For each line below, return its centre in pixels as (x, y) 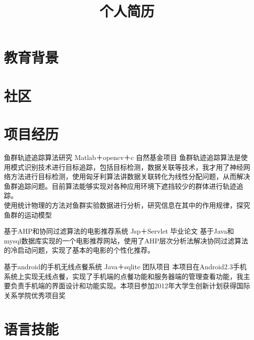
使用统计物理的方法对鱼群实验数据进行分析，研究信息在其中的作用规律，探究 (127, 205)
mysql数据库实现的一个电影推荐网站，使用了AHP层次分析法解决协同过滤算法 (126, 240)
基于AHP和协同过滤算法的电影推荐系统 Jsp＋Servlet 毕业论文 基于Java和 (119, 231)
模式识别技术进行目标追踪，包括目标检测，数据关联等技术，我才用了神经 (127, 167)
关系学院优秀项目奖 (35, 295)
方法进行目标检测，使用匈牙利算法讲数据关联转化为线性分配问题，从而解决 (130, 176)
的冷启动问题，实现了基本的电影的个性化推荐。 (79, 250)
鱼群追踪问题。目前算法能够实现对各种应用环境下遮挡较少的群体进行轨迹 (120, 186)
